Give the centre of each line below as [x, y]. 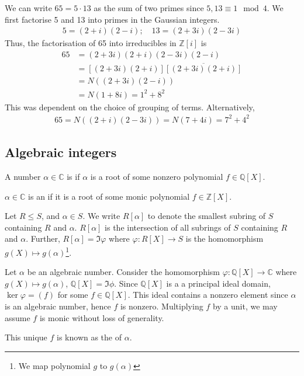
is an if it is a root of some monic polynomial [109, 196]
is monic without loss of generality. [102, 317]
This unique [26, 337]
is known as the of [89, 337]
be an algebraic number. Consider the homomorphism [124, 272]
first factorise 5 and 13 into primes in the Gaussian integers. [112, 19]
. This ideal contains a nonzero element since [208, 295]
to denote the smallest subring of [207, 216]
